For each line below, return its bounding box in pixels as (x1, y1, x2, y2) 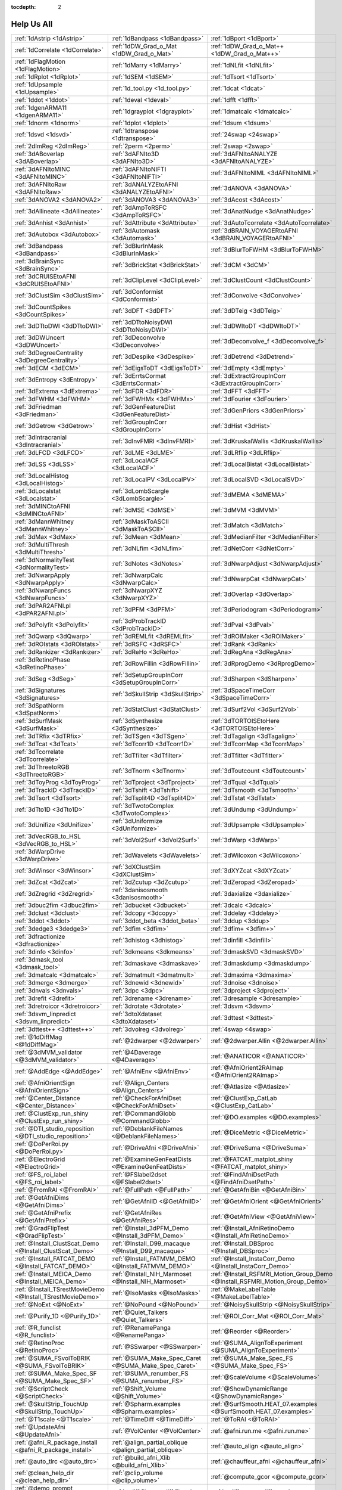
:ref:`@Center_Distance (14, 1094, 80, 1102)
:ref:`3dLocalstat (14, 486, 61, 495)
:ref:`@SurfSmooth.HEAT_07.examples (210, 1399, 318, 1408)
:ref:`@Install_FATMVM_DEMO (111, 1255, 196, 1263)
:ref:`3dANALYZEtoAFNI (111, 180, 178, 188)
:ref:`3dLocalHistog (14, 471, 69, 480)
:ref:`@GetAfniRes (111, 1209, 162, 1217)
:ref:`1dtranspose (111, 126, 159, 135)
